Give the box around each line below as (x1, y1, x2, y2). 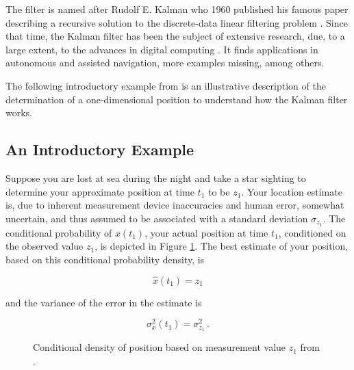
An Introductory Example (5, 139, 194, 160)
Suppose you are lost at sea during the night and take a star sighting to (5, 170, 306, 185)
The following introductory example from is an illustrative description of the (5, 78, 326, 92)
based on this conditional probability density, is (5, 252, 205, 266)
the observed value (5, 239, 84, 253)
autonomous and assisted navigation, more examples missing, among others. (5, 55, 325, 70)
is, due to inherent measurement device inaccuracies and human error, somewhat (5, 198, 344, 212)
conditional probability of (5, 225, 112, 239)
